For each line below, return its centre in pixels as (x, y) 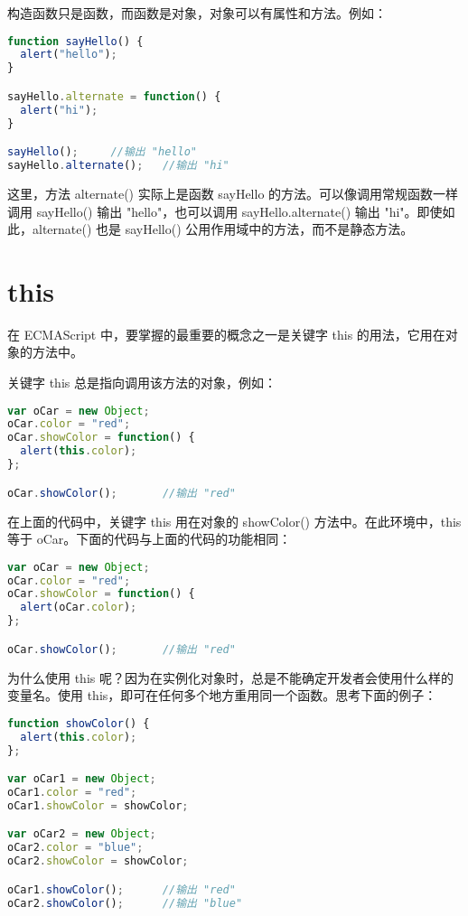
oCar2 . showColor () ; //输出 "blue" (125, 903)
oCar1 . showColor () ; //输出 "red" (122, 889)
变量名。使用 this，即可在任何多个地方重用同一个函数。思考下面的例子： (222, 695)
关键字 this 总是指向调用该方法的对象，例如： (142, 382)
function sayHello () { (75, 41)
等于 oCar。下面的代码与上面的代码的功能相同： (150, 539)
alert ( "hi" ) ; (59, 110)
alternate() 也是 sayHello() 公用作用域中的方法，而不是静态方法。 (223, 229)
